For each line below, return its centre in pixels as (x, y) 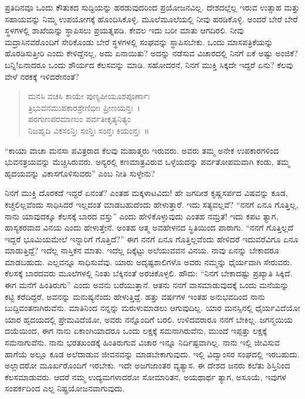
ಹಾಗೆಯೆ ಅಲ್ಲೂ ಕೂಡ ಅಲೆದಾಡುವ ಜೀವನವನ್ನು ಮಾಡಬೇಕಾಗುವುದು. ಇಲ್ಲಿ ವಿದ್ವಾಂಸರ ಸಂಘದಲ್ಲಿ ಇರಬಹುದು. (152, 354)
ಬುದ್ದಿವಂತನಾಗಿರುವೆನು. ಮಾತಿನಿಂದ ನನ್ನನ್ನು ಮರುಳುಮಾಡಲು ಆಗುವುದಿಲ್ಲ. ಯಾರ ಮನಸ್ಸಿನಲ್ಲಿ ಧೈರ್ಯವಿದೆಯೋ (152, 308)
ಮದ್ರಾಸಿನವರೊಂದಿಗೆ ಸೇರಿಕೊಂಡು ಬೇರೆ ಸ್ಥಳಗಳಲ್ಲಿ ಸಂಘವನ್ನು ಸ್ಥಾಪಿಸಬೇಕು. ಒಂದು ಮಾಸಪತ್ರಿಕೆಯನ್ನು (139, 41)
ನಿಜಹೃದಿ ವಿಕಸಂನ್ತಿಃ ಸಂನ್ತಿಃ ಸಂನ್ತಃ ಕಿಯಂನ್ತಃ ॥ (89, 130)
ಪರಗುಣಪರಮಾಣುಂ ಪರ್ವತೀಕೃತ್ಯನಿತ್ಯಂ (79, 119)
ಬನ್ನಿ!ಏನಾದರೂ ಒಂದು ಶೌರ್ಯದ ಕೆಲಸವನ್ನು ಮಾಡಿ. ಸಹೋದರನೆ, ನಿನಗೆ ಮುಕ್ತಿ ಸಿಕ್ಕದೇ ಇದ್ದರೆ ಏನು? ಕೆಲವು (149, 64)
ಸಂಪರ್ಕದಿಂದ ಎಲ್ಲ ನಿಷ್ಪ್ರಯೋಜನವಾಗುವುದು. (65, 388)
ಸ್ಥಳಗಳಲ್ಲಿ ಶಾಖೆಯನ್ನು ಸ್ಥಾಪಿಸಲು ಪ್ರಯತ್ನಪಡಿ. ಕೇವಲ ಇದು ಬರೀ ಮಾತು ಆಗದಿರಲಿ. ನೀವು (124, 30)
